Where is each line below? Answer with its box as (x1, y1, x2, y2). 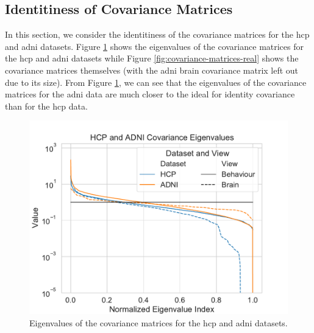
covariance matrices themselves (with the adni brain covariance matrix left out (5, 63, 299, 76)
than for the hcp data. (5, 99, 88, 112)
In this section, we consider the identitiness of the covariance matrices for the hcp (5, 28, 310, 41)
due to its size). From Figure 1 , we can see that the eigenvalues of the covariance (5, 75, 307, 88)
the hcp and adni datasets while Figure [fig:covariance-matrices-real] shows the (5, 52, 299, 65)
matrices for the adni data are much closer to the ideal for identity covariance (5, 88, 295, 100)
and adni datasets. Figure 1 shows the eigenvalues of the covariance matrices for (5, 40, 304, 52)
